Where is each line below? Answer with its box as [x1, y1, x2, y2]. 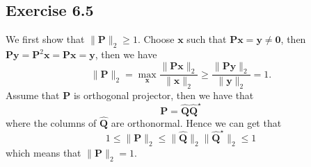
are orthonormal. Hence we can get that [111, 115, 282, 130]
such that [186, 32, 227, 46]
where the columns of [6, 115, 97, 130]
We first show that [6, 32, 85, 46]
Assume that [6, 88, 60, 103]
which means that [6, 145, 81, 159]
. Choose [137, 32, 175, 46]
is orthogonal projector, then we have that [73, 88, 254, 103]
